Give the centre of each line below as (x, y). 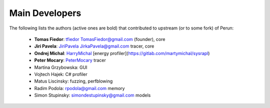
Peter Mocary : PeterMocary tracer (70, 60)
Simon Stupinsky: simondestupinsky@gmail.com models (92, 95)
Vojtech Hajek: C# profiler (61, 74)
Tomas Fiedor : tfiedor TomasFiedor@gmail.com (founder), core (100, 39)
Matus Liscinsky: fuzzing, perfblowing (73, 81)
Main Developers (45, 13)
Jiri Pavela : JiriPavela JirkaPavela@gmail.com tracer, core (94, 46)
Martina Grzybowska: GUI (61, 67)
